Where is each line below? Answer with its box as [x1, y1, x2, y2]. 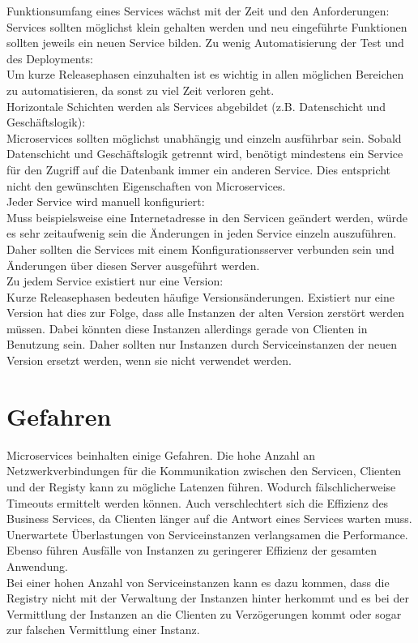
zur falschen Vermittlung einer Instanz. [6, 621, 200, 638]
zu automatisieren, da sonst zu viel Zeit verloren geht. [6, 81, 275, 98]
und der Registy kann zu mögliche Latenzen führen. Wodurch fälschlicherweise [6, 478, 396, 495]
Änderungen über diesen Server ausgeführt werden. [6, 256, 260, 273]
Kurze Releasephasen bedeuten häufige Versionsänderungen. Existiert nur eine [6, 288, 395, 305]
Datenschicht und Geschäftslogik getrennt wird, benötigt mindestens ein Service [6, 145, 403, 162]
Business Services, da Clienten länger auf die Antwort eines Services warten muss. [6, 510, 412, 527]
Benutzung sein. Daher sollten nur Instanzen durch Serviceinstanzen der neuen [6, 336, 397, 353]
